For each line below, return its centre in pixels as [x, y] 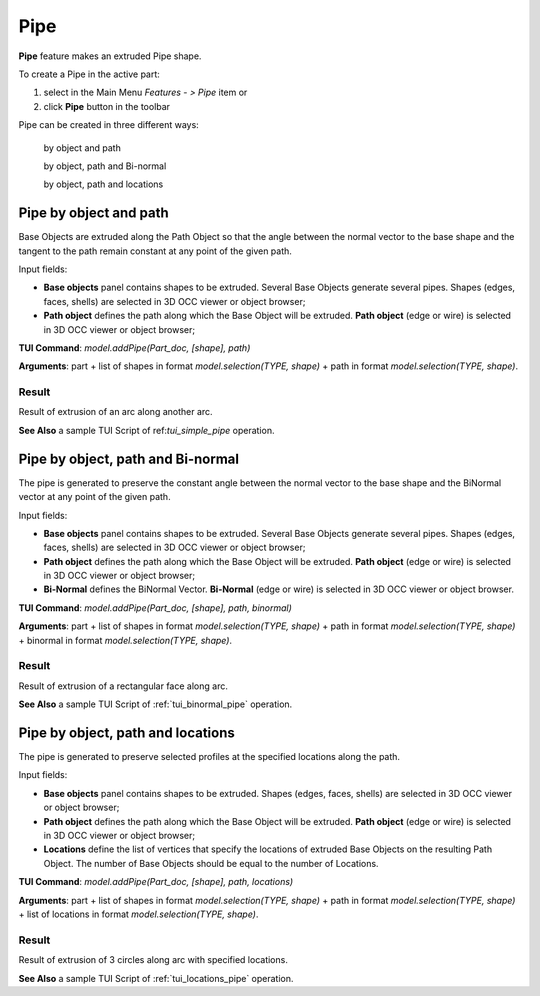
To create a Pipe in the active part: [89, 74]
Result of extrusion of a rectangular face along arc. [123, 686]
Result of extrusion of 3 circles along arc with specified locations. [153, 960]
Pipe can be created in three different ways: [108, 125]
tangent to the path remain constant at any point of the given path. [155, 251]
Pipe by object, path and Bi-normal [129, 458]
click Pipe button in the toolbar [106, 106]
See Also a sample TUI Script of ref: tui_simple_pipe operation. [146, 430]
